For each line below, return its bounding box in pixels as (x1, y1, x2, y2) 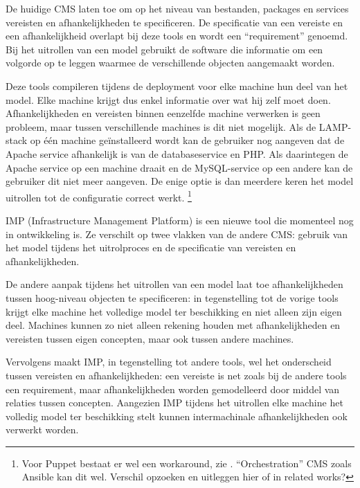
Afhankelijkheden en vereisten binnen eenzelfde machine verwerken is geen (6, 106, 321, 120)
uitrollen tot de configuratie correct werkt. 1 (6, 188, 192, 204)
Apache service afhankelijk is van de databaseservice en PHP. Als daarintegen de (6, 146, 348, 161)
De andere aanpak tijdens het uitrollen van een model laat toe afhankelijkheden (6, 277, 343, 291)
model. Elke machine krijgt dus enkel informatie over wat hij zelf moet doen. (6, 92, 331, 107)
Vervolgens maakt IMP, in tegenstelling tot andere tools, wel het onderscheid (6, 354, 332, 369)
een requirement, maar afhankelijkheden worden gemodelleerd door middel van (6, 381, 340, 396)
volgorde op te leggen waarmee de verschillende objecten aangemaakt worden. (6, 55, 335, 70)
